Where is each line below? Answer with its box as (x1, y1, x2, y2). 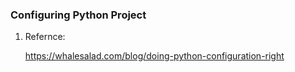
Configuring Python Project (10, 8, 147, 22)
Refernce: (24, 31, 66, 43)
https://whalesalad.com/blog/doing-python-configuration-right (24, 50, 285, 62)
